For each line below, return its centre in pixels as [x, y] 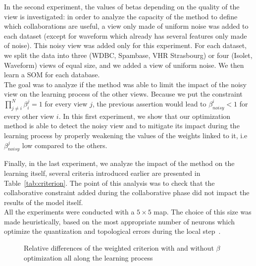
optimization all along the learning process [88, 257]
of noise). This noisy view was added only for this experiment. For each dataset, [125, 45]
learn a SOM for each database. [52, 75]
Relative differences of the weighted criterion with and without [119, 248]
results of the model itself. [44, 202]
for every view [66, 103]
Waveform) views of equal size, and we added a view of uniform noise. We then [124, 65]
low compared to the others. [65, 145]
